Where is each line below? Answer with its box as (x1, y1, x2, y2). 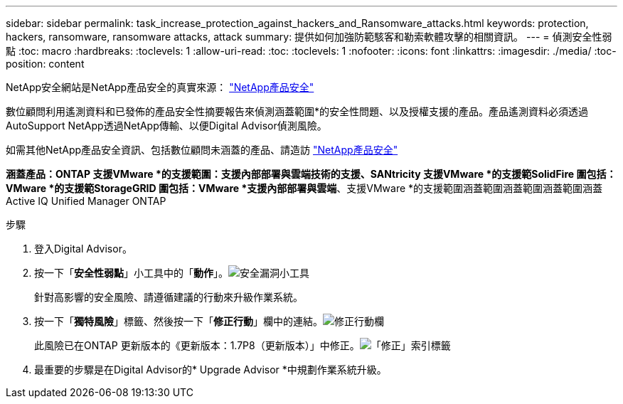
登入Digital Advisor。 (34, 243, 132, 255)
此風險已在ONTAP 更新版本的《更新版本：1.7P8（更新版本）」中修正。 (34, 339, 360, 351)
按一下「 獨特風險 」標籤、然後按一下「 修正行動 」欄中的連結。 (34, 315, 323, 327)
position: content (6, 58, 85, 70)
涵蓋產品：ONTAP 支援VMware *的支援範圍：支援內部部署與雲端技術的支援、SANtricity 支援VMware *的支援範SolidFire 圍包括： (6, 168, 617, 180)
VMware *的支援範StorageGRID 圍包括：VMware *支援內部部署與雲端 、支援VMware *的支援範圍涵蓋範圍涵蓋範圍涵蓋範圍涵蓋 (6, 182, 603, 194)
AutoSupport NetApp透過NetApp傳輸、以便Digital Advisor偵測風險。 (6, 119, 327, 132)
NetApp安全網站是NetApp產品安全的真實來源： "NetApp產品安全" (6, 81, 314, 93)
